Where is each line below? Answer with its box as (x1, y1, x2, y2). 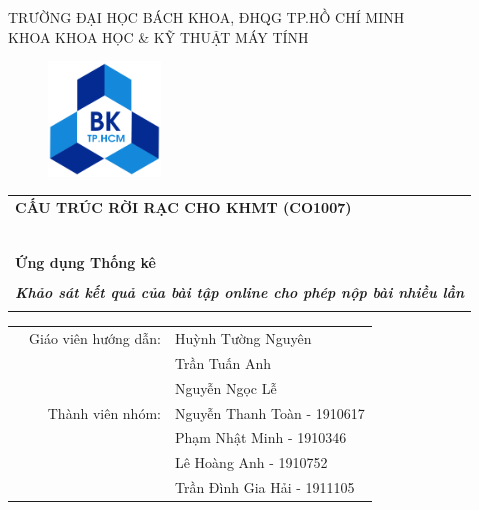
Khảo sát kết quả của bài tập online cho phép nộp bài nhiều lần (15, 282, 465, 303)
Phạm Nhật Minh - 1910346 (174, 427, 347, 448)
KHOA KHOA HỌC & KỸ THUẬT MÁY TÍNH (8, 26, 309, 47)
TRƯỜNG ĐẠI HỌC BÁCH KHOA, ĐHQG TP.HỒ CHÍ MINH (8, 7, 405, 27)
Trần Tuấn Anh (174, 352, 272, 373)
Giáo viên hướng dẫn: (29, 328, 161, 349)
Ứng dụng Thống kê (15, 251, 156, 272)
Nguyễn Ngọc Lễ (174, 377, 277, 398)
